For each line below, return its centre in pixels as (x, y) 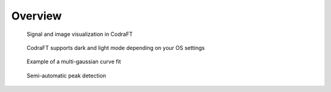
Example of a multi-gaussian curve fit (74, 62)
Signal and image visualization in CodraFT (80, 34)
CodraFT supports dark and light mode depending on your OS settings (116, 48)
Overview (36, 16)
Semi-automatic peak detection (67, 76)
